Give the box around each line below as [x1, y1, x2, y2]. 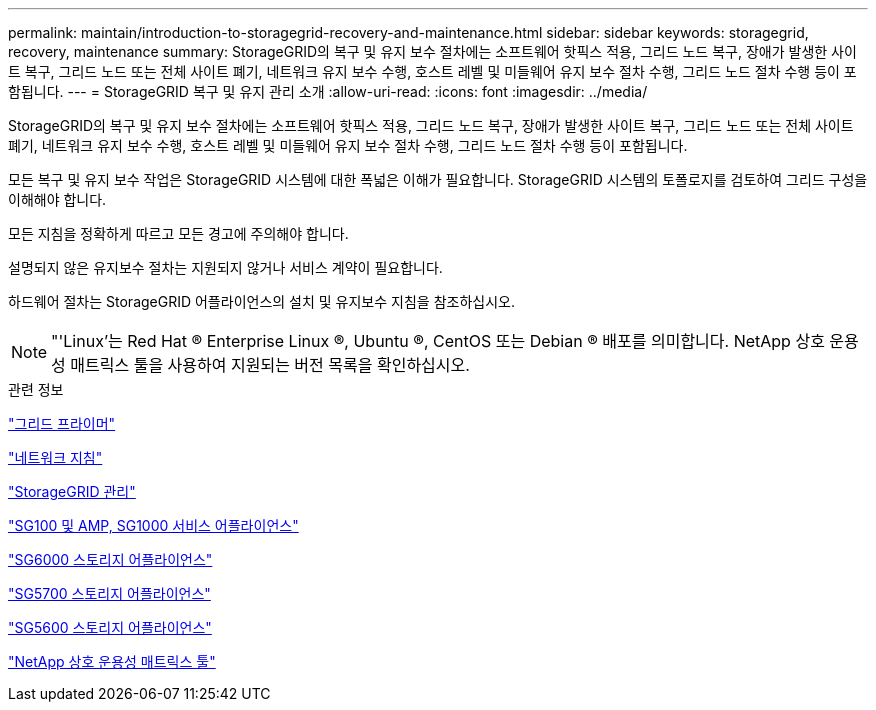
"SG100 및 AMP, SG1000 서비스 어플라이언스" [8, 517, 299, 534]
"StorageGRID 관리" [8, 483, 136, 500]
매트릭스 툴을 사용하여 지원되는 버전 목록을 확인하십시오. [70, 355, 470, 375]
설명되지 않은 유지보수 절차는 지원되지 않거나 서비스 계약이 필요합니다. [8, 259, 443, 276]
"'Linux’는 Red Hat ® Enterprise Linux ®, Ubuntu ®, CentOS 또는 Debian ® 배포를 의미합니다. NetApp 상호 [51, 331, 825, 351]
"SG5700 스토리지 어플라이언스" [8, 585, 211, 602]
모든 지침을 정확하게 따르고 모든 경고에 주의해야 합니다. [8, 225, 349, 242]
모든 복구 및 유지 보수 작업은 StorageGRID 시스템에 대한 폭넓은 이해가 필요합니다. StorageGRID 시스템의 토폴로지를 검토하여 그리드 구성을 [8, 171, 868, 188]
